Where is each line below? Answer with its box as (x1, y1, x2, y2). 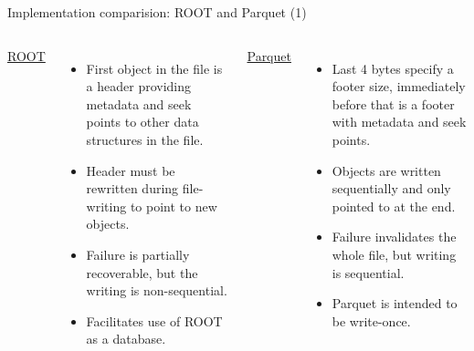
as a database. (86, 329, 166, 348)
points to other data (86, 112, 199, 131)
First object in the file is (86, 58, 223, 77)
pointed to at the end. (332, 196, 456, 215)
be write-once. (332, 311, 411, 330)
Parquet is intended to (332, 294, 458, 313)
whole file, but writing (332, 244, 457, 263)
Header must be (86, 160, 175, 180)
